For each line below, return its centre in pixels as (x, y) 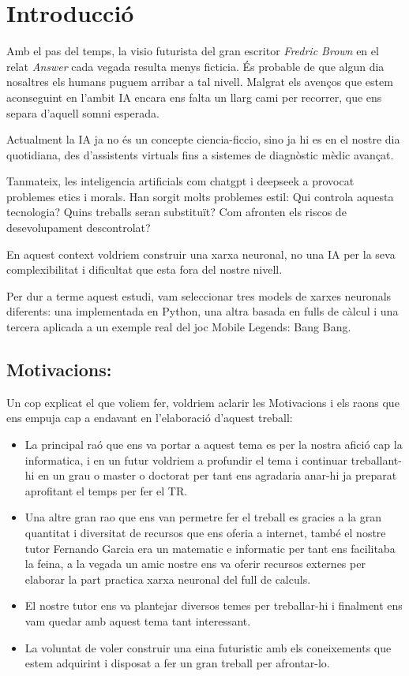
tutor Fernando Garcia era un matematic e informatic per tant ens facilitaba (210, 548)
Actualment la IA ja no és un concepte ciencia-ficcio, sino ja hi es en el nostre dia (203, 139)
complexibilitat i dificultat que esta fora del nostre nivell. (144, 269)
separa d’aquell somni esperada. (83, 112)
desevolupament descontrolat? (79, 228)
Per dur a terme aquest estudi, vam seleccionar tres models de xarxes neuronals (199, 295)
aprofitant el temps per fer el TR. (106, 490)
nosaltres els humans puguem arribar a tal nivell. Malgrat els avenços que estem (200, 82)
